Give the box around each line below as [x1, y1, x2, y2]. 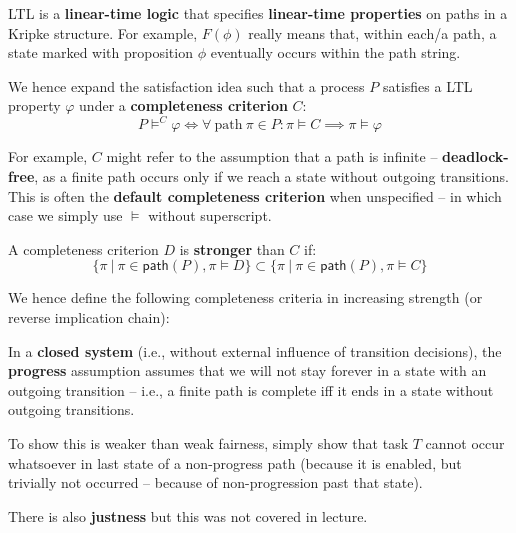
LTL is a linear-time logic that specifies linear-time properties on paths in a [8, 3, 508, 23]
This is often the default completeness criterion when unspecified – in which [8, 185, 502, 206]
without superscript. [148, 205, 272, 226]
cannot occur [425, 433, 505, 453]
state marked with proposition [8, 42, 193, 63]
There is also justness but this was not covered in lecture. [8, 505, 368, 526]
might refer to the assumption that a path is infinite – [106, 146, 438, 167]
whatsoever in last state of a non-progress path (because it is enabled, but [8, 452, 462, 473]
